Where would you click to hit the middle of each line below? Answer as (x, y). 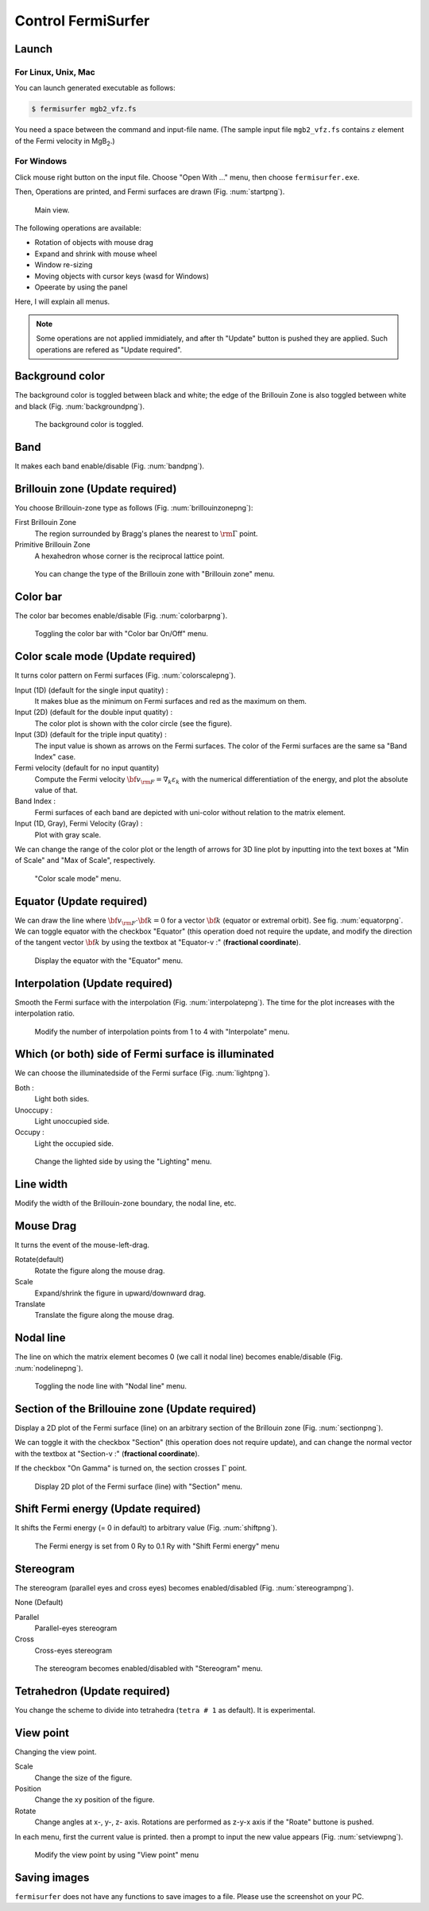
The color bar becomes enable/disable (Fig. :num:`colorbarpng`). (121, 616)
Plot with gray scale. (68, 834)
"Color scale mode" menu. (78, 878)
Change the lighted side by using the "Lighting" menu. (123, 1162)
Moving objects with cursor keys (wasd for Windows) (122, 276)
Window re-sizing (64, 265)
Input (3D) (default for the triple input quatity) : (91, 735)
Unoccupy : (34, 1110)
